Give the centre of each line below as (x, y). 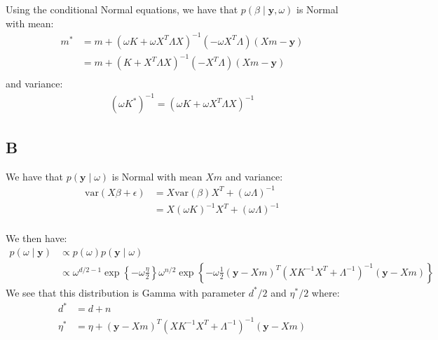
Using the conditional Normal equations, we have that (122, 9)
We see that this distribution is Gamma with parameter (125, 292)
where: (326, 292)
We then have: (36, 238)
